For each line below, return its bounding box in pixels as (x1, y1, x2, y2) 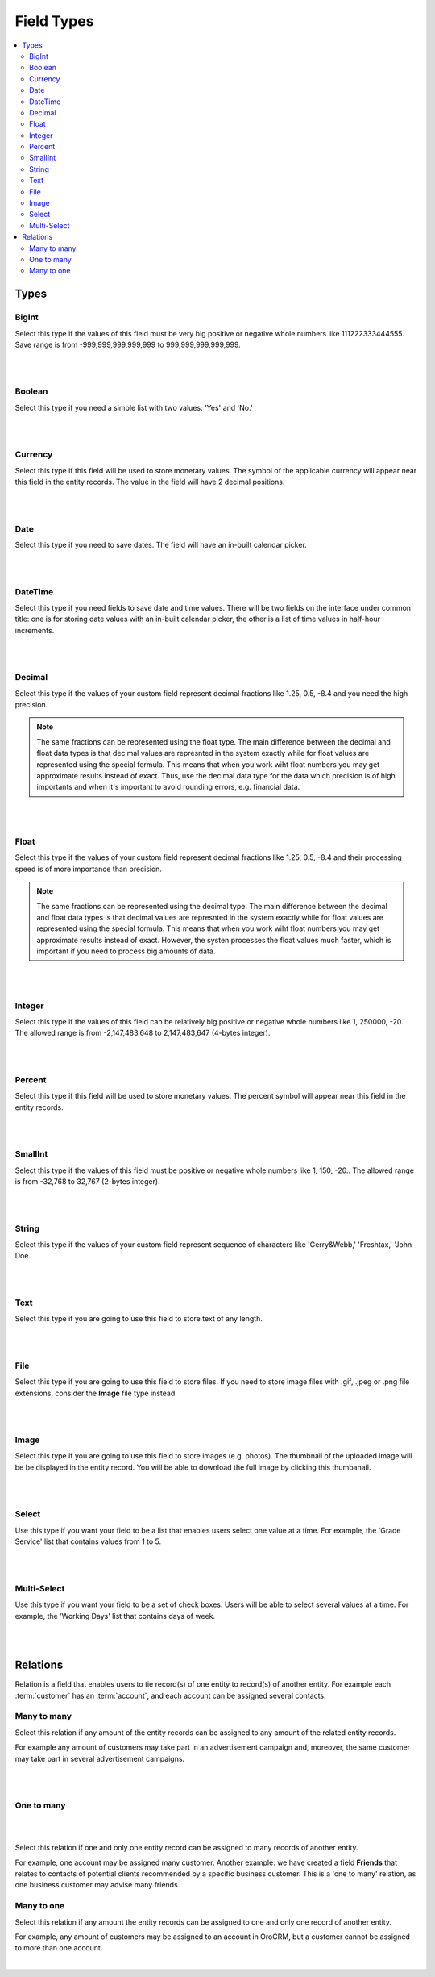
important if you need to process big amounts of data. (36, 946, 216, 956)
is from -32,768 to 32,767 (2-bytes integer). (14, 1177, 160, 1187)
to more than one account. (14, 1943, 103, 1953)
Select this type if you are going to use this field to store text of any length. (14, 1314, 263, 1324)
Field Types (14, 12, 94, 30)
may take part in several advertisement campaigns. (14, 1754, 185, 1763)
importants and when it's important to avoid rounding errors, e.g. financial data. (36, 782, 300, 792)
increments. (14, 625, 55, 635)
